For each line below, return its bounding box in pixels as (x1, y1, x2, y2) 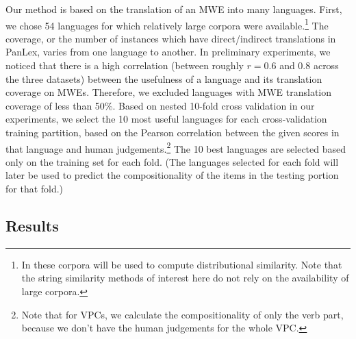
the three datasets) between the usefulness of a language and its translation (5, 71, 322, 86)
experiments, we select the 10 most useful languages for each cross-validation (5, 112, 327, 126)
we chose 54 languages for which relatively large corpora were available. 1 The (5, 16, 329, 32)
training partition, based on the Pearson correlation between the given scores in (5, 125, 340, 139)
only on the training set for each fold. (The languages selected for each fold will (5, 154, 339, 168)
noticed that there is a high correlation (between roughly (5, 58, 244, 73)
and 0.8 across (279, 58, 339, 73)
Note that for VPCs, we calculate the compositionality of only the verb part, (21, 307, 344, 321)
